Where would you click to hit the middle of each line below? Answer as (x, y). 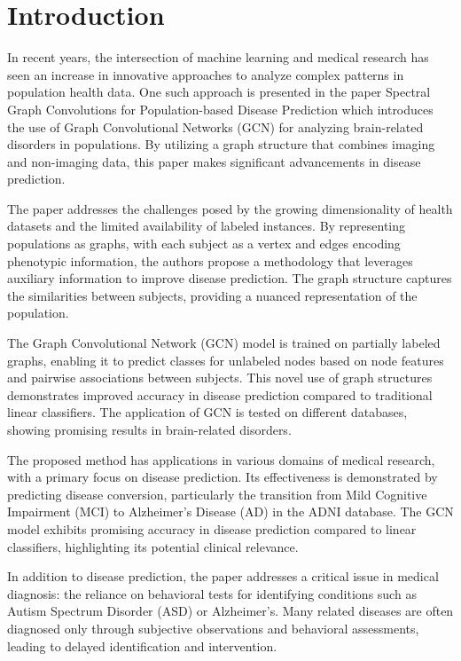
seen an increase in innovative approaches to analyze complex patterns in (206, 74)
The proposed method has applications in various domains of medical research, (221, 459)
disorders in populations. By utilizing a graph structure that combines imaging (221, 144)
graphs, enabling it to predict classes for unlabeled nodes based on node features (226, 360)
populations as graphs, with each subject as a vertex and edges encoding (204, 244)
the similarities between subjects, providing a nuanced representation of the (212, 295)
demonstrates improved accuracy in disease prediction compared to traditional (220, 394)
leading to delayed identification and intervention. (142, 645)
